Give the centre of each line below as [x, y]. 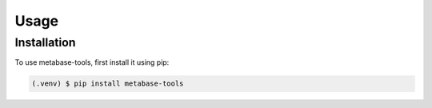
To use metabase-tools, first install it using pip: [92, 62]
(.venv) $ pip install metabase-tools [108, 84]
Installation [45, 42]
